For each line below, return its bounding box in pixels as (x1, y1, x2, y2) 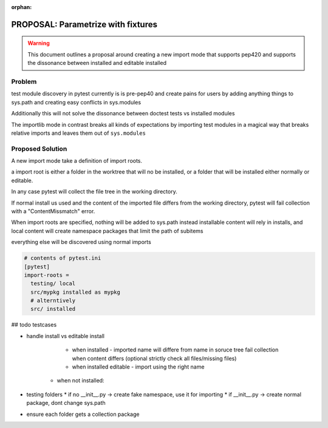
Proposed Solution (11, 144, 67, 153)
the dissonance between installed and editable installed (27, 59, 167, 67)
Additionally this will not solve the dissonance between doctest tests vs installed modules (11, 110, 235, 117)
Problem (11, 77, 37, 86)
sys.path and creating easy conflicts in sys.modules (11, 98, 142, 106)
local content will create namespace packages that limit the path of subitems (11, 227, 203, 234)
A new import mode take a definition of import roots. (11, 157, 143, 165)
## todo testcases (11, 321, 57, 328)
